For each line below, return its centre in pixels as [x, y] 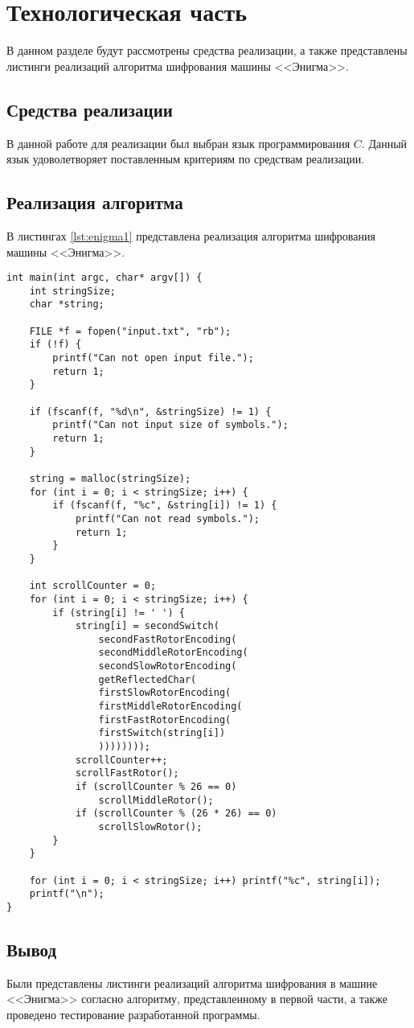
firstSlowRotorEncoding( [165, 693]
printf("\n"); [67, 894]
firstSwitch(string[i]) [162, 733]
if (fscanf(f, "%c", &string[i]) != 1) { [165, 506]
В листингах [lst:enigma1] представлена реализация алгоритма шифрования [191, 235]
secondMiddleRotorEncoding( [173, 653]
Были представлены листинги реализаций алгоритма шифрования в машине [192, 983]
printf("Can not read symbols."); [167, 518]
